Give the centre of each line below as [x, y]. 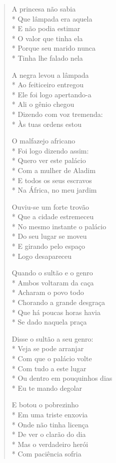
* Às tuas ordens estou [46, 124]
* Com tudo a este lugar [49, 368]
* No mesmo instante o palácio [59, 226]
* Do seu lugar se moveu [49, 236]
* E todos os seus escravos [52, 180]
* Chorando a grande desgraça [58, 302]
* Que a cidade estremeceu [53, 216]
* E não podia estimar [46, 28]
